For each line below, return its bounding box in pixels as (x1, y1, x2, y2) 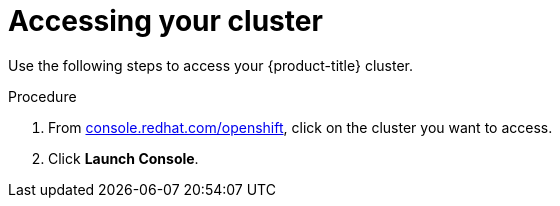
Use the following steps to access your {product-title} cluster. (8, 56, 413, 74)
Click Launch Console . (48, 149, 199, 167)
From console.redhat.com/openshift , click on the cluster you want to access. (48, 118, 553, 136)
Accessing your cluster (8, 4, 323, 38)
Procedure (8, 87, 77, 105)
